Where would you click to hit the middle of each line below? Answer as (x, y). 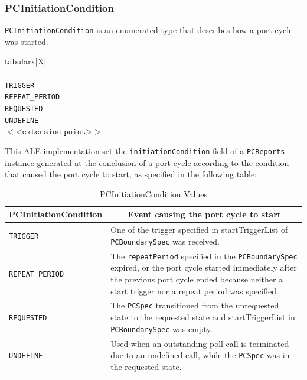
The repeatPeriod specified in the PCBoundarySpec (204, 256)
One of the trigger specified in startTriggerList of (199, 230)
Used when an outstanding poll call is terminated (200, 343)
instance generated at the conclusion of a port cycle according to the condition (147, 162)
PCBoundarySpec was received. (165, 241)
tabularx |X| (26, 61)
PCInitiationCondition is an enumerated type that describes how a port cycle (149, 30)
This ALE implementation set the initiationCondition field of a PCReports (145, 150)
